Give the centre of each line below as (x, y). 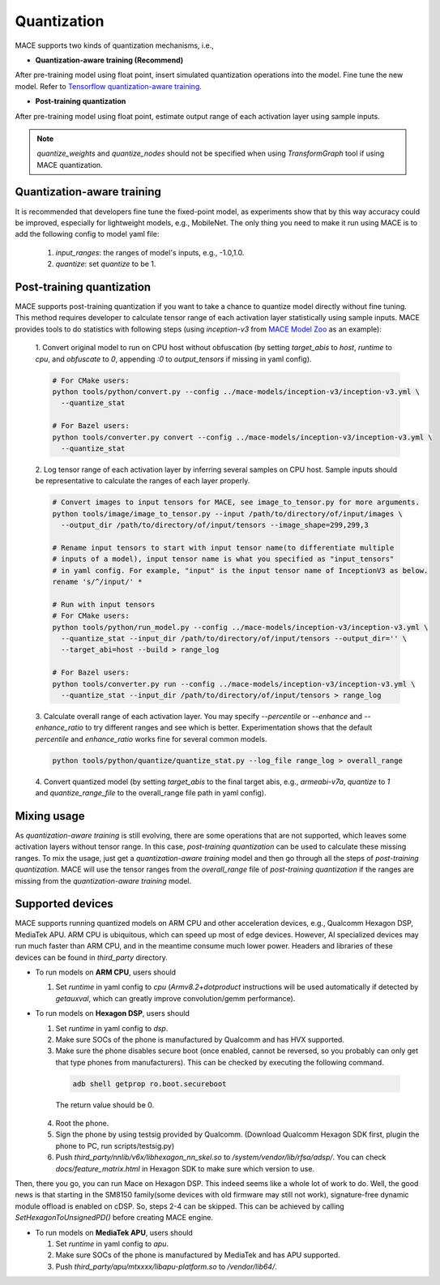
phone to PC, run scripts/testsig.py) (115, 1146)
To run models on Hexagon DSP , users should (113, 1013)
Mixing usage (50, 816)
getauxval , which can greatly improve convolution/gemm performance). (175, 998)
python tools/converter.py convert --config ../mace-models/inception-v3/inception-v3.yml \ (242, 437)
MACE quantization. (70, 165)
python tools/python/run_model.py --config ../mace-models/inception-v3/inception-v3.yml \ (240, 627)
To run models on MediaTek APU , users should (114, 1232)
